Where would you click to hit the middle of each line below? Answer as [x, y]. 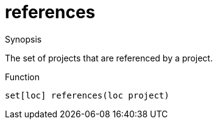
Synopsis [23, 39]
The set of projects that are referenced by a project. [109, 58]
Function [22, 77]
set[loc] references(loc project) [87, 95]
